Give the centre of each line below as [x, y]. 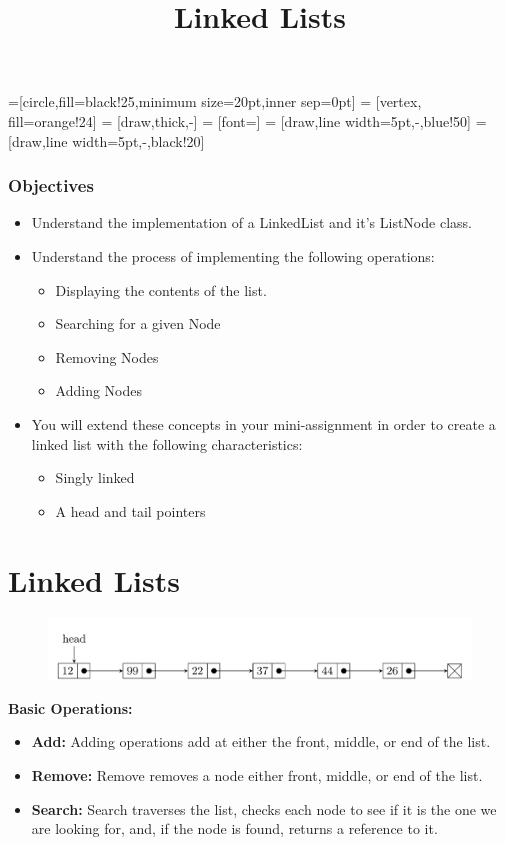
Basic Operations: [70, 707]
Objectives [51, 185]
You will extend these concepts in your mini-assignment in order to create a [263, 423]
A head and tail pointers [130, 510]
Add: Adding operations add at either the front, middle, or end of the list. [261, 741]
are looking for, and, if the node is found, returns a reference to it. [234, 828]
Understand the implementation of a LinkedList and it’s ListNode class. [251, 222]
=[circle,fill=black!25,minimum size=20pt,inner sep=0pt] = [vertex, [215, 101]
